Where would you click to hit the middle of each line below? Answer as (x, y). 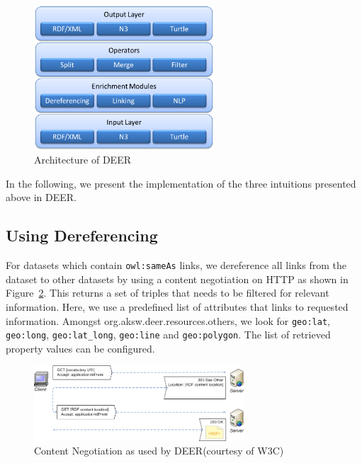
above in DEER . (41, 197)
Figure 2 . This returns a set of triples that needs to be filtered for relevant (168, 293)
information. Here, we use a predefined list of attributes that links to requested (177, 306)
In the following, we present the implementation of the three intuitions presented (181, 183)
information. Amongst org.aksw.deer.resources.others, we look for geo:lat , (168, 320)
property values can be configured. (80, 348)
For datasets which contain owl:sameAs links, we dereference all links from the (176, 265)
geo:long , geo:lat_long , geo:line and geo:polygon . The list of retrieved (168, 335)
